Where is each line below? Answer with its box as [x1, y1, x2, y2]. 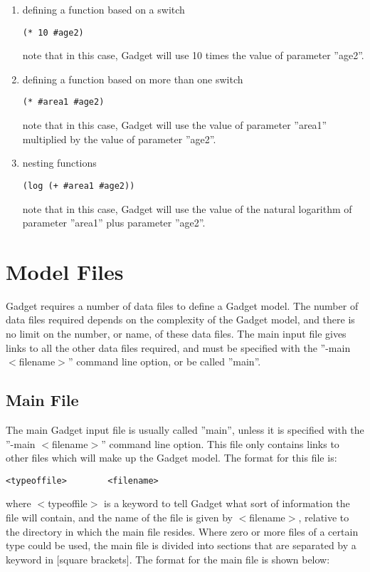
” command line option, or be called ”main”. [68, 354, 261, 369]
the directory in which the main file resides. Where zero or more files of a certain [6, 524, 359, 539]
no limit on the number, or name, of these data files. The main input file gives [6, 326, 347, 341]
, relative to [298, 510, 349, 525]
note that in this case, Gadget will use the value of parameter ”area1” [22, 118, 327, 132]
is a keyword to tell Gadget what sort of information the [104, 496, 350, 511]
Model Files [6, 256, 124, 286]
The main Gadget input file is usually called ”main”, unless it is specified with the [6, 422, 364, 437]
